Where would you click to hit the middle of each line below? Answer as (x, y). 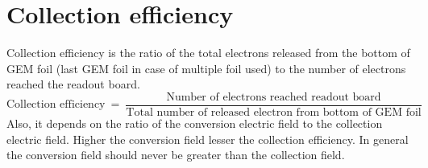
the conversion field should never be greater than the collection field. (176, 155)
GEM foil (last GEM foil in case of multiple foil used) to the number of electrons (206, 68)
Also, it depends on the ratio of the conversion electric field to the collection (195, 123)
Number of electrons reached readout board (274, 97)
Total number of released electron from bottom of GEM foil (274, 112)
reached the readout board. (73, 84)
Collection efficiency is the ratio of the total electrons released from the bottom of (208, 53)
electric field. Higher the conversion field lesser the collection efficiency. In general (208, 139)
